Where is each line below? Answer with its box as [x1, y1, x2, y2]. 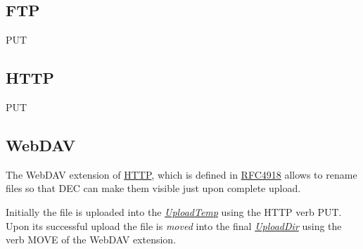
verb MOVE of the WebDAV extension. [6, 232, 177, 247]
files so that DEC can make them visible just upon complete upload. [6, 181, 301, 196]
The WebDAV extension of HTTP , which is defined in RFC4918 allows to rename [6, 167, 357, 181]
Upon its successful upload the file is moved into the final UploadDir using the [6, 218, 342, 233]
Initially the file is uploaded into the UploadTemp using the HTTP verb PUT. [6, 204, 342, 219]
